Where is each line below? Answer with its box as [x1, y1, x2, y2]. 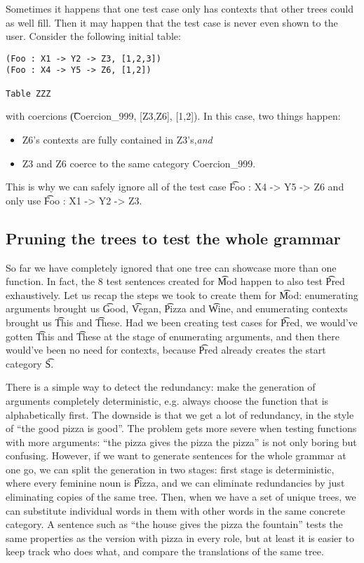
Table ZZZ [6, 88, 51, 99]
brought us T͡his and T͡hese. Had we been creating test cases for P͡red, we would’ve [6, 314, 358, 329]
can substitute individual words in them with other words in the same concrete [6, 503, 345, 517]
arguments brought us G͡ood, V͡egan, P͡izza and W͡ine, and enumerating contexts [6, 301, 348, 316]
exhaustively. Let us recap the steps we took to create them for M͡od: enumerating [6, 287, 358, 302]
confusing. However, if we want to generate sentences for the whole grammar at [6, 448, 346, 463]
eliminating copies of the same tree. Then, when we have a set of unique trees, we [6, 489, 356, 504]
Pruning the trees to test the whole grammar [6, 227, 341, 249]
